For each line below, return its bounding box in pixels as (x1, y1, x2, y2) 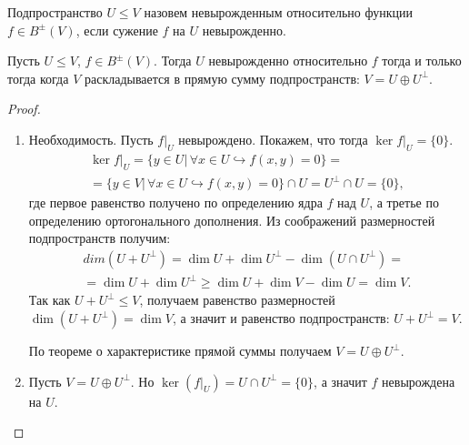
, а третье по (369, 193, 439, 212)
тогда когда (7, 68, 69, 87)
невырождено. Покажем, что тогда (178, 129, 368, 148)
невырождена (382, 371, 455, 390)
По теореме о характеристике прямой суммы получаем (28, 341, 332, 360)
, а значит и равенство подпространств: (172, 308, 390, 328)
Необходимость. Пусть (28, 129, 154, 148)
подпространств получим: (28, 228, 171, 248)
